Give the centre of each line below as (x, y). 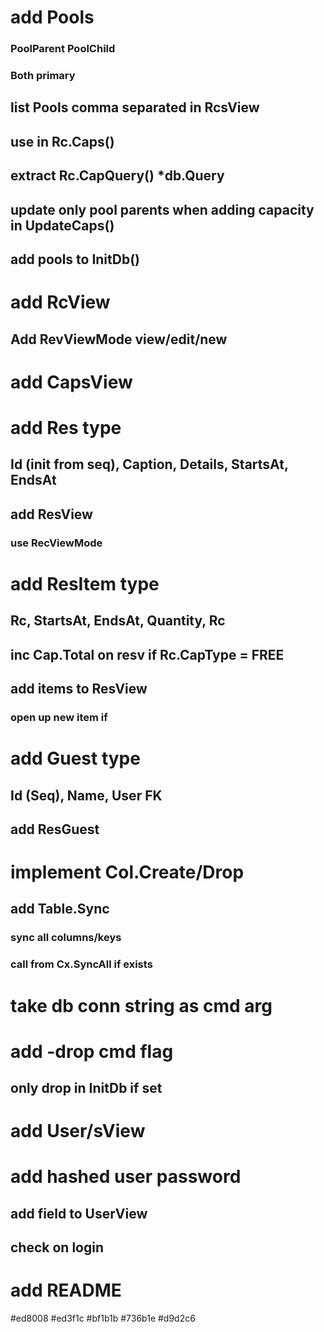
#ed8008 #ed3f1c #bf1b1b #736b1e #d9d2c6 (103, 1318)
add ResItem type (85, 583)
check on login (57, 1247)
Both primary (43, 76)
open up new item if (59, 717)
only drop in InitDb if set (86, 1088)
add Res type (66, 427)
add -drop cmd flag (92, 1051)
